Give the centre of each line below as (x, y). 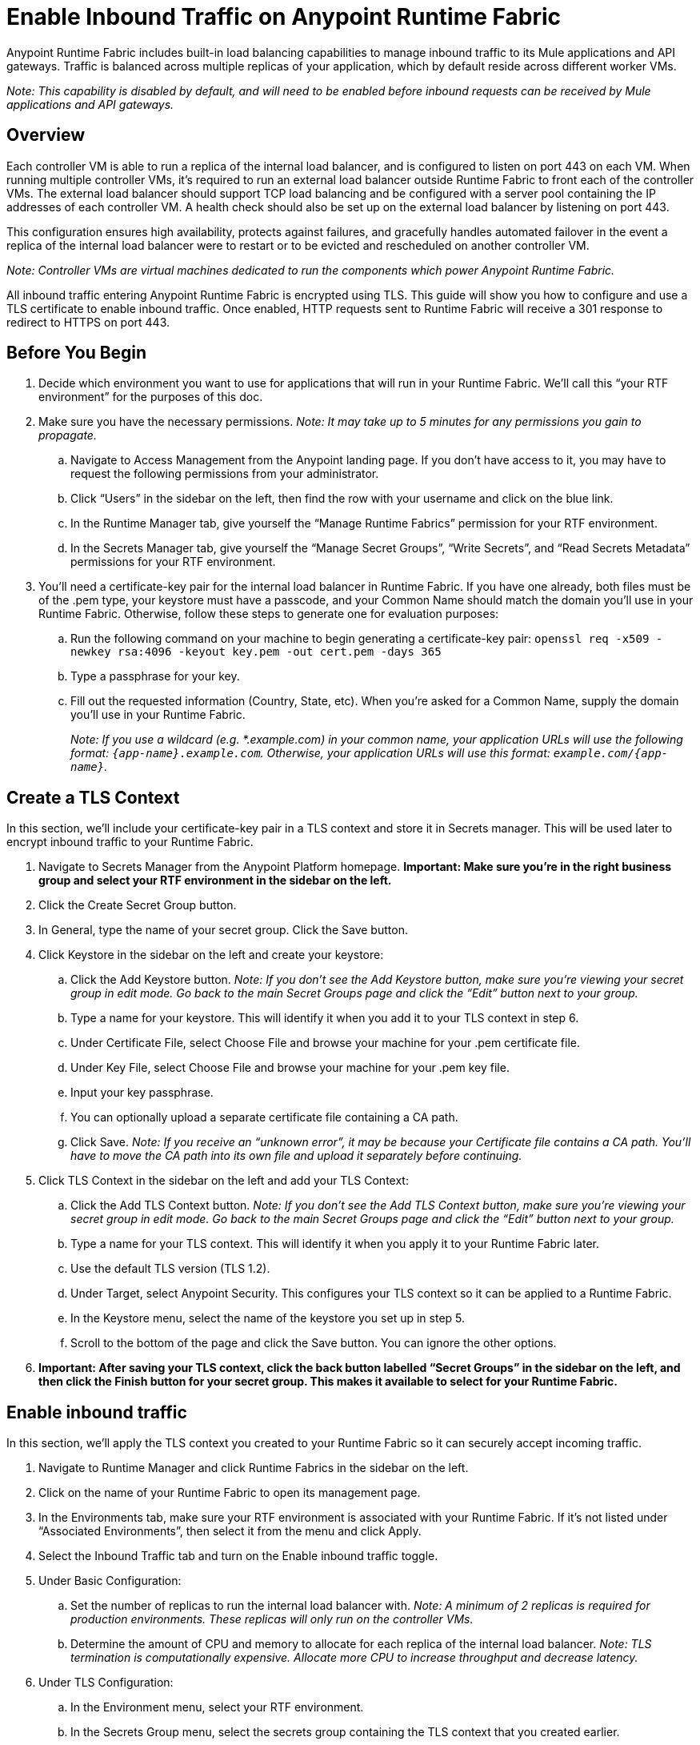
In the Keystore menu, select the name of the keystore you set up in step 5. (268, 1318)
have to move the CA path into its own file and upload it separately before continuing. (296, 1156)
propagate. (68, 435)
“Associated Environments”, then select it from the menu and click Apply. (230, 1531)
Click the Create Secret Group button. (138, 905)
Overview (46, 135)
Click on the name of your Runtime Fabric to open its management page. (230, 1493)
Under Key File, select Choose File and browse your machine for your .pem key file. (290, 1068)
